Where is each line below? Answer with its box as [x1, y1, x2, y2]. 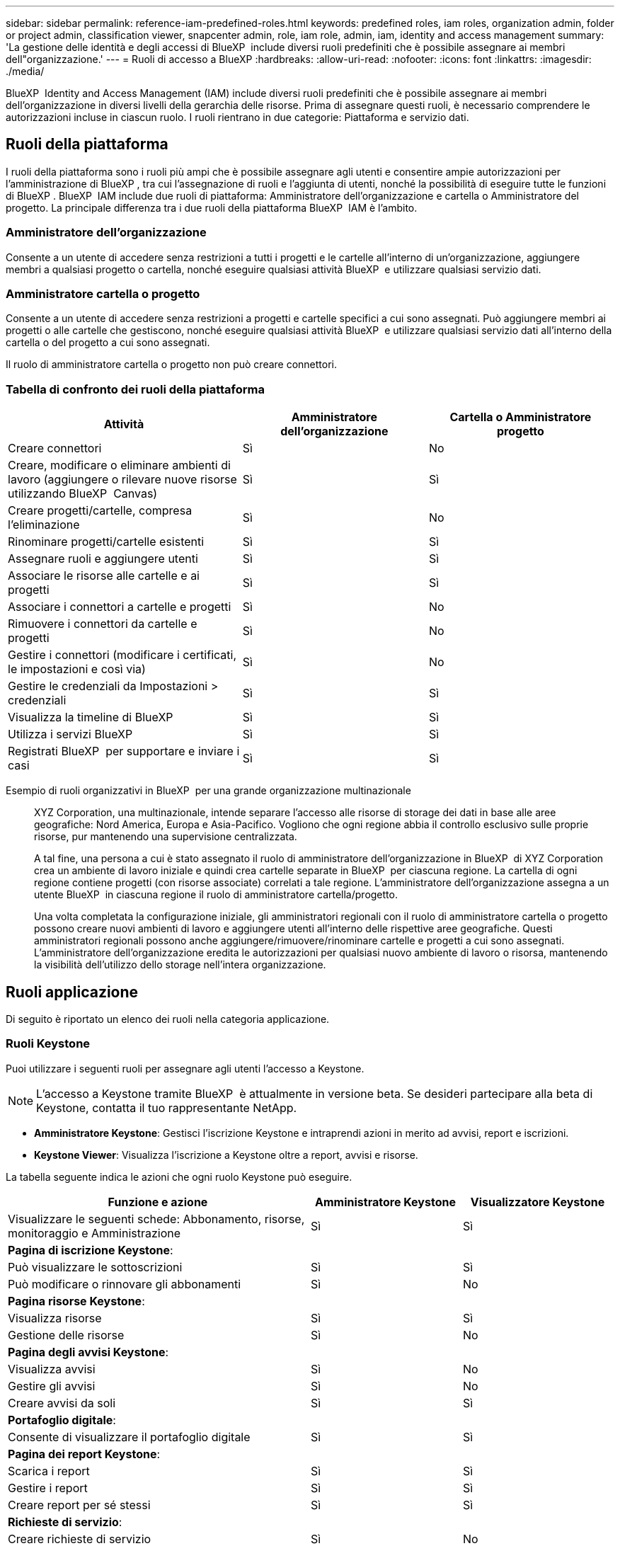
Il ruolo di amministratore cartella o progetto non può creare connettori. [6, 358, 338, 371]
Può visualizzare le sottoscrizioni [8, 1259, 183, 1274]
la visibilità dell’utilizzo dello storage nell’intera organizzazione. [34, 958, 326, 971]
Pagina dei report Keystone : [8, 1446, 161, 1461]
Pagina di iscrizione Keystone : [8, 1242, 173, 1257]
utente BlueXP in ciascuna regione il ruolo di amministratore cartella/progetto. [34, 888, 398, 901]
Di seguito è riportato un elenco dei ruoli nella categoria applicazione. [6, 1012, 330, 1025]
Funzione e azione [108, 1194, 208, 1209]
